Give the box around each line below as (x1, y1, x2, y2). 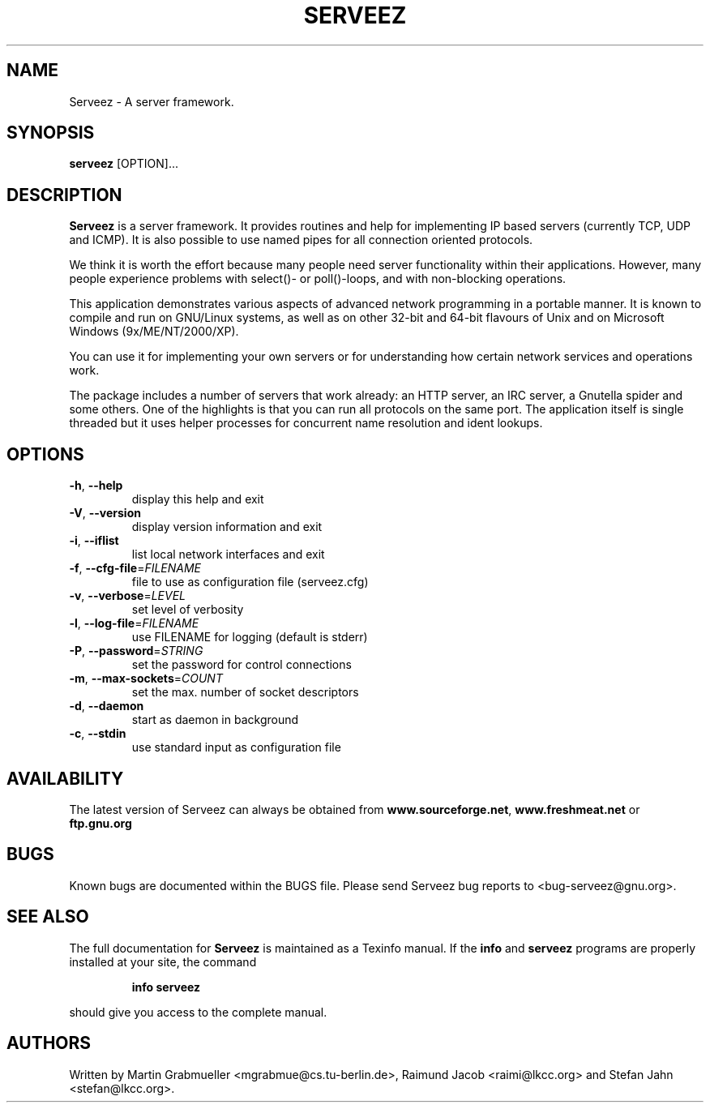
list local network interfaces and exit (131, 547, 325, 562)
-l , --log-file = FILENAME (69, 616, 199, 631)
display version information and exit (131, 520, 323, 534)
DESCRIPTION (6, 184, 122, 205)
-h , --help (69, 478, 123, 493)
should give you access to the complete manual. (69, 1004, 327, 1019)
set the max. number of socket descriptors (131, 685, 359, 700)
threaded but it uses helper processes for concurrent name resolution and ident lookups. (69, 416, 543, 430)
